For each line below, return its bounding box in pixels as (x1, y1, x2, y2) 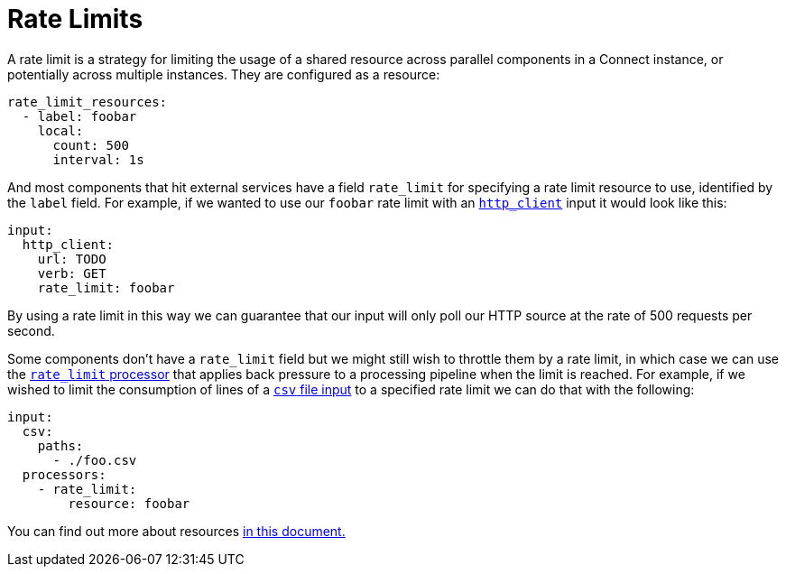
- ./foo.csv (52, 452, 137, 468)
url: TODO (37, 251, 106, 266)
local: (37, 123, 84, 138)
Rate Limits (7, 4, 143, 34)
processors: (22, 467, 106, 482)
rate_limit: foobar (37, 280, 175, 295)
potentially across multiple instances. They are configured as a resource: (7, 66, 440, 82)
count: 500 (52, 137, 129, 153)
